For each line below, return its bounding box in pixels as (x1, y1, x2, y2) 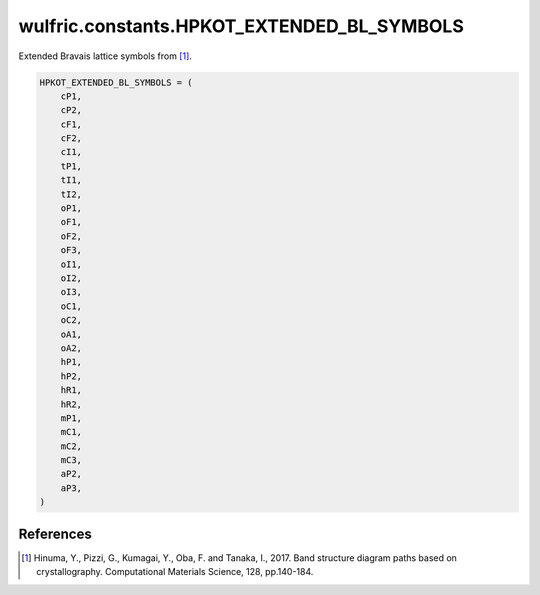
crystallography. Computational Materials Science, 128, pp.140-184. (36, 566, 314, 578)
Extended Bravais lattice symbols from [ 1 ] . (18, 50, 192, 62)
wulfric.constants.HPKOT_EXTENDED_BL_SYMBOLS (18, 15, 465, 37)
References (18, 525, 92, 542)
